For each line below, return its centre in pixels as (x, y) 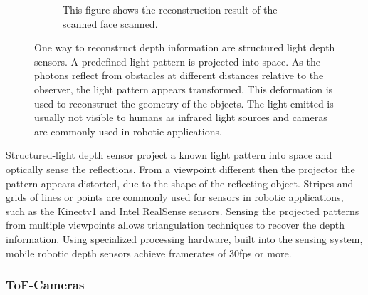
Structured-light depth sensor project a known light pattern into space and (169, 155)
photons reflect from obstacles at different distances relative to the (179, 75)
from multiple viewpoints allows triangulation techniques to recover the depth (175, 225)
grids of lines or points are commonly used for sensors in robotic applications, (175, 197)
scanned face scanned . (110, 23)
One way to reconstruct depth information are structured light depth (185, 47)
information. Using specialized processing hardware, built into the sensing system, (184, 238)
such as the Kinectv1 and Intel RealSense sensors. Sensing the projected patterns (183, 211)
